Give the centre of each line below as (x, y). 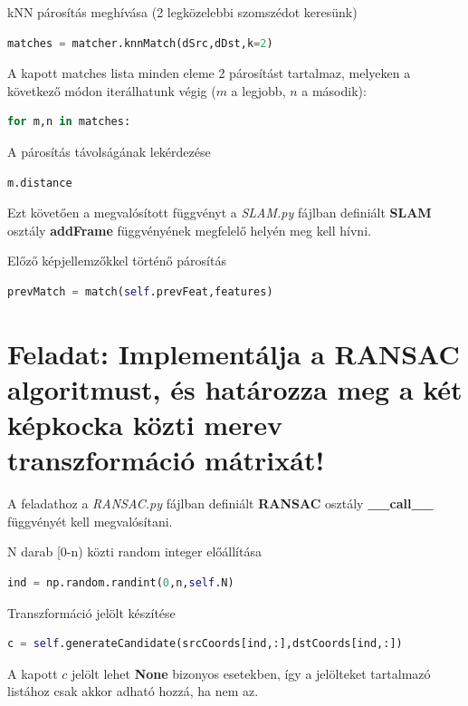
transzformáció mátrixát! (166, 460)
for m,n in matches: (69, 122)
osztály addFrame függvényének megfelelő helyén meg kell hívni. (189, 230)
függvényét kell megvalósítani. (90, 521)
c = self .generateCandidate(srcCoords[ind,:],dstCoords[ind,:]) (205, 644)
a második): (334, 90)
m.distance (40, 183)
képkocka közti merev (145, 425)
